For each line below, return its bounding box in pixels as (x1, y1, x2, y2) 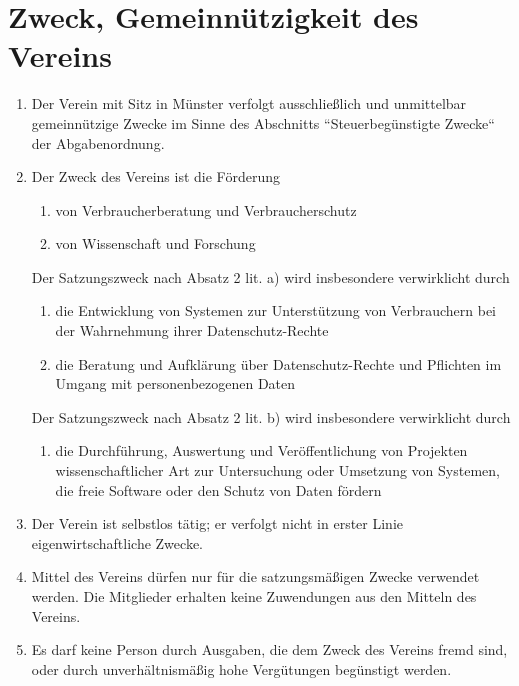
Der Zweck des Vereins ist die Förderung (31, 166, 280, 187)
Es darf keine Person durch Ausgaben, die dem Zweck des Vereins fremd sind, (31, 639, 508, 660)
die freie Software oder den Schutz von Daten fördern (55, 479, 382, 500)
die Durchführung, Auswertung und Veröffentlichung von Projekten (55, 440, 468, 461)
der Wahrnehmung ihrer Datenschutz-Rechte (55, 320, 329, 341)
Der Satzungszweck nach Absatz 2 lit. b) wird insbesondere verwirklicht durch (31, 406, 511, 427)
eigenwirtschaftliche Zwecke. (31, 532, 203, 553)
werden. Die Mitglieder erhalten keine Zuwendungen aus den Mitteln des (31, 586, 477, 606)
